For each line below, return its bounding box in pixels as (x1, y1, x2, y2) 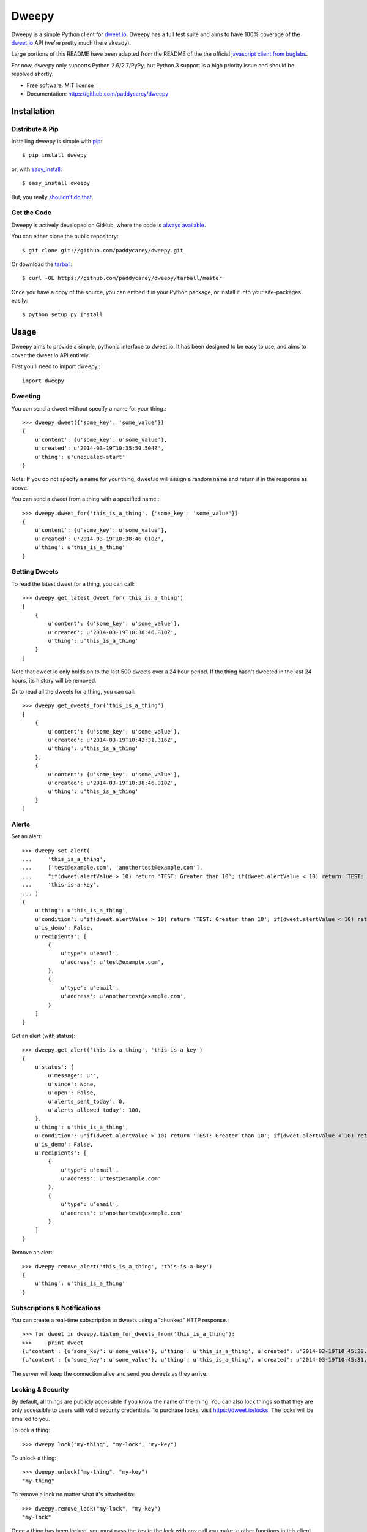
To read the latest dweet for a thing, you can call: (11, 580, 135, 588)
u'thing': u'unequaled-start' (34, 453, 125, 460)
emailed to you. (11, 1415, 50, 1422)
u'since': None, (48, 1080, 97, 1088)
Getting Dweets (11, 567, 59, 576)
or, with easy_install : (11, 165, 62, 173)
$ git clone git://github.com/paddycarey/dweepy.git (22, 247, 183, 254)
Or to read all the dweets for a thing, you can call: (11, 688, 136, 695)
